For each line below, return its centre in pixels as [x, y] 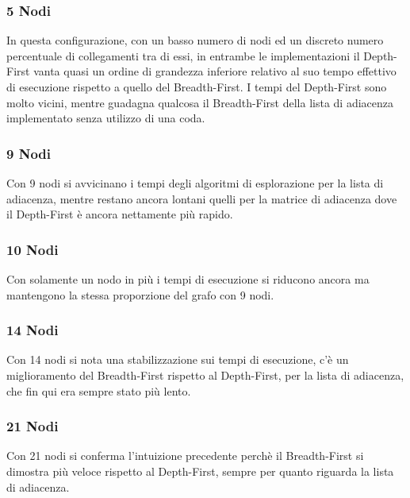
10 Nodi [33, 249]
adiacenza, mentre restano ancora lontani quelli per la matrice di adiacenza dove [202, 198]
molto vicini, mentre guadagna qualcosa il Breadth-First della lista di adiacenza [200, 102]
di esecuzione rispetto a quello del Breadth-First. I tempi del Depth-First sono [197, 87]
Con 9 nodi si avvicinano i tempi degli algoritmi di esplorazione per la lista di [195, 183]
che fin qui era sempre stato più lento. [99, 390]
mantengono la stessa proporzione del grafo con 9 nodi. [140, 294]
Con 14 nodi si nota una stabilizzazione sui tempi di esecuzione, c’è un [178, 359]
